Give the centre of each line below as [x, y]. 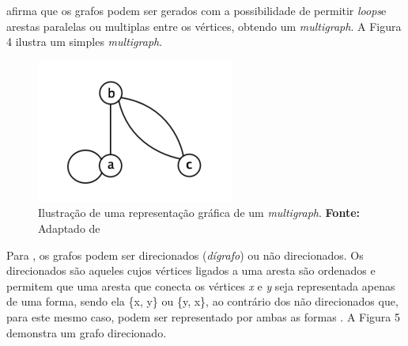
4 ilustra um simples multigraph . [85, 42]
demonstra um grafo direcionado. [87, 332]
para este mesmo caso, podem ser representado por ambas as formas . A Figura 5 [204, 316]
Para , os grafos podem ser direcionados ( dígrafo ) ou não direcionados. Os [185, 255]
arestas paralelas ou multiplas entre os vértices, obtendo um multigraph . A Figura [204, 26]
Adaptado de [69, 228]
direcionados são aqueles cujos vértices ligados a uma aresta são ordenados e [191, 270]
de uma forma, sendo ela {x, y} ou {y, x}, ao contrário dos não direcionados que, [202, 301]
